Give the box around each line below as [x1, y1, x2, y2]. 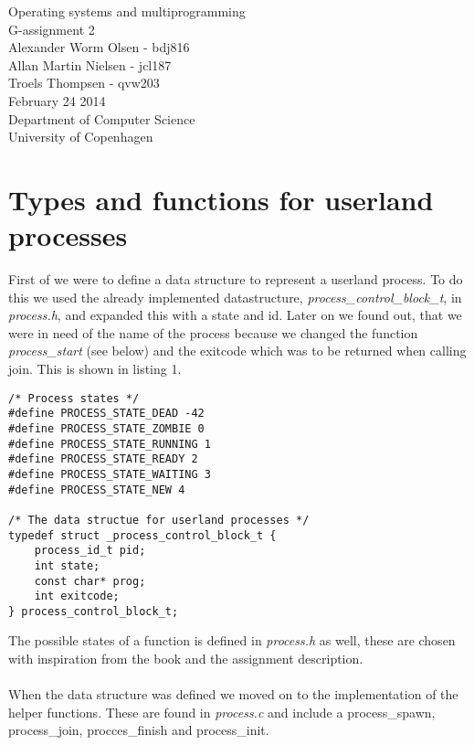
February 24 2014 [8, 90, 106, 110]
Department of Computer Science [8, 109, 195, 128]
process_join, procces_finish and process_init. [8, 720, 269, 740]
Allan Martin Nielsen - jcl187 [8, 55, 172, 74]
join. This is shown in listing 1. [8, 359, 182, 378]
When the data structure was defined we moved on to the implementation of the [8, 685, 458, 704]
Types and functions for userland [8, 180, 434, 218]
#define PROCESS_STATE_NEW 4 [8, 483, 185, 496]
